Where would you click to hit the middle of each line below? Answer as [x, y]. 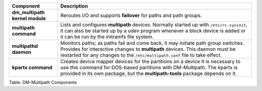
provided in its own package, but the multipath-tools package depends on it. [149, 73]
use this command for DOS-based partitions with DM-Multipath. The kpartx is [149, 67]
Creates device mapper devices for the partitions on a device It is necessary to [150, 61]
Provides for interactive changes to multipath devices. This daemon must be [148, 49]
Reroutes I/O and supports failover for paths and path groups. [131, 15]
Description [74, 6]
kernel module [29, 18]
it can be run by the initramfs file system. [107, 37]
